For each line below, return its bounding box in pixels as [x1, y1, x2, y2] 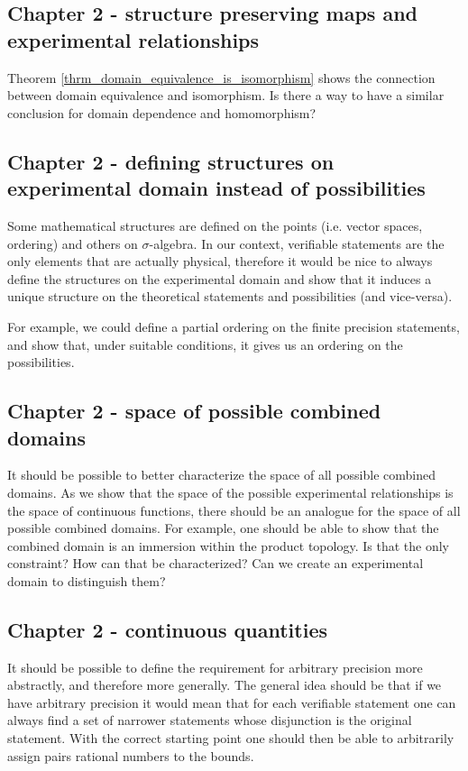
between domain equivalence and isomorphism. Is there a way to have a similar [7, 86, 445, 105]
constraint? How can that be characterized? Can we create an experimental [7, 554, 424, 573]
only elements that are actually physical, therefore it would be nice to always [7, 252, 433, 271]
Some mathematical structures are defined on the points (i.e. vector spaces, [7, 216, 423, 234]
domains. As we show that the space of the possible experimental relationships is [7, 482, 454, 501]
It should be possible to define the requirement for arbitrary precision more [7, 657, 423, 676]
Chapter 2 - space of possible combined [7, 397, 381, 425]
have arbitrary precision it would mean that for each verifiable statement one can [7, 693, 456, 711]
